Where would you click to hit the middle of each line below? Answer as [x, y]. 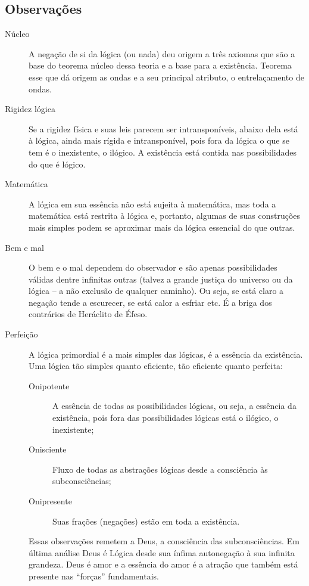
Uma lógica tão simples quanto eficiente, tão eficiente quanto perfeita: [156, 366]
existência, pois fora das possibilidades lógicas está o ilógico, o [166, 418]
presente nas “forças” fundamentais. [94, 576]
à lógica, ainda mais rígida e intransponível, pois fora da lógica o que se [159, 140]
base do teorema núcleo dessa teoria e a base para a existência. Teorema [160, 65]
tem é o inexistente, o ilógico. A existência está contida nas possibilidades [163, 152]
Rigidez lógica [30, 109]
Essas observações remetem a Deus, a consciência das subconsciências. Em [164, 541]
